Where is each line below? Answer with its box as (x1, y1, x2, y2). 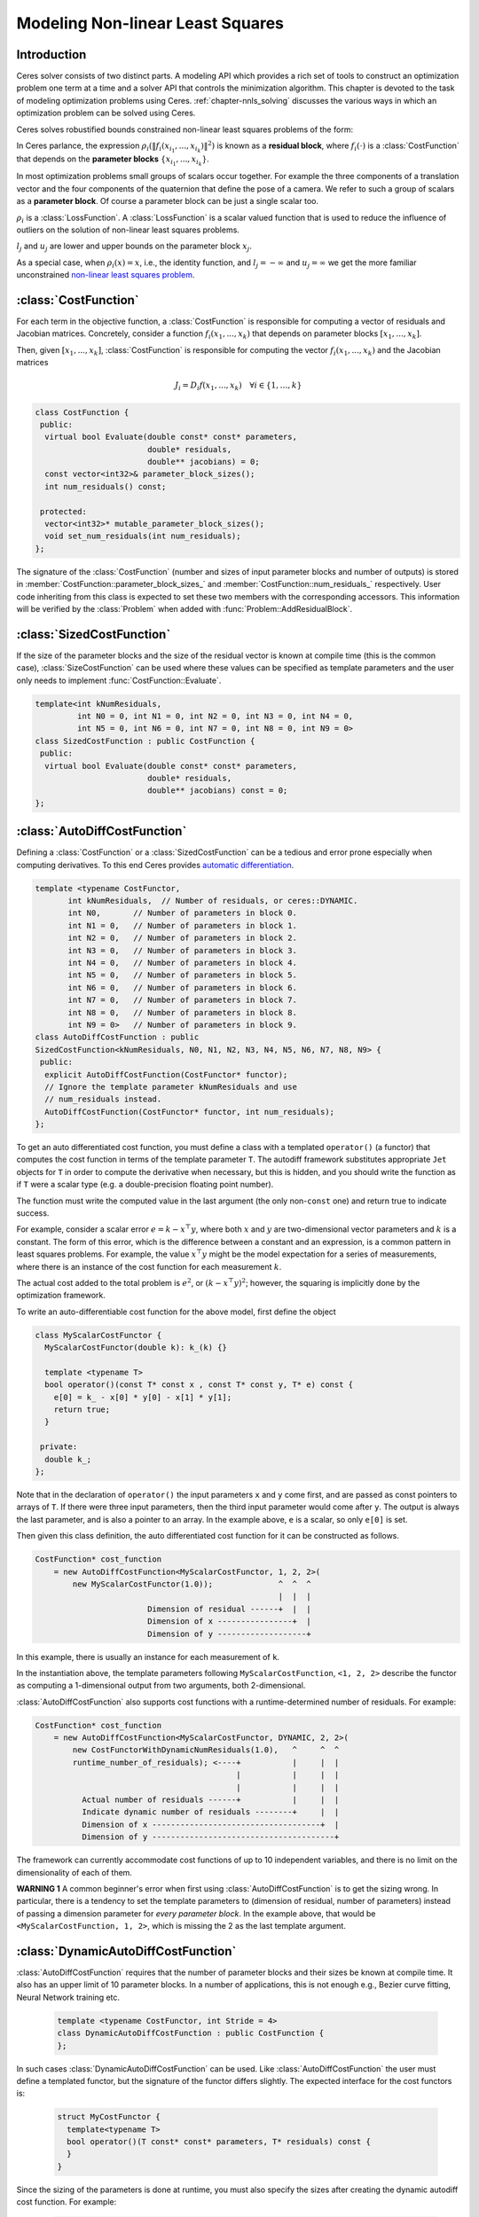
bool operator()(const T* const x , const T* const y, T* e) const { (44, 1380, 354, 1390)
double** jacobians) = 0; (146, 457, 261, 467)
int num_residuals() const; (44, 482, 167, 491)
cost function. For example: (16, 2197, 117, 2207)
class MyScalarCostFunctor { (35, 1330, 162, 1340)
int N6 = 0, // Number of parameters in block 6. (67, 983, 297, 992)
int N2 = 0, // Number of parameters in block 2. (67, 933, 297, 944)
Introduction (16, 47, 87, 62)
